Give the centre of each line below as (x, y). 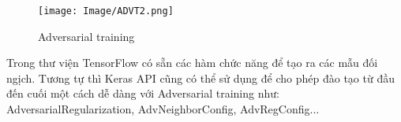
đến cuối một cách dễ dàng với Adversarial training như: (143, 93)
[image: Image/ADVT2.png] (106, 11)
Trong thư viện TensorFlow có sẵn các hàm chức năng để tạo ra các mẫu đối (192, 63)
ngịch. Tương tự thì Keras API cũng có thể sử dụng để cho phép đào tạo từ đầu (200, 78)
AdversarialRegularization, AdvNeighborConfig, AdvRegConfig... (163, 109)
